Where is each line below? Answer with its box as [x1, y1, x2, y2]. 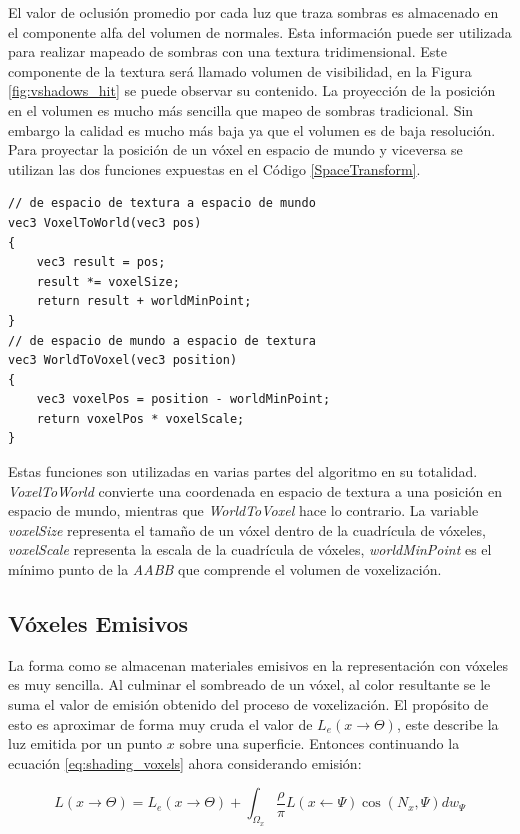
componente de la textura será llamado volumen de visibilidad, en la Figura [8, 60, 472, 81]
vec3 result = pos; [36, 255, 166, 270]
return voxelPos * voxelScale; [36, 411, 245, 426]
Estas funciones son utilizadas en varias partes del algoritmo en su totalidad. [8, 461, 478, 482]
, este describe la [396, 713, 499, 734]
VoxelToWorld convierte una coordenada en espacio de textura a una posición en [8, 480, 503, 501]
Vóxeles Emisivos [8, 608, 189, 639]
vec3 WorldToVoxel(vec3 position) [8, 353, 238, 368]
